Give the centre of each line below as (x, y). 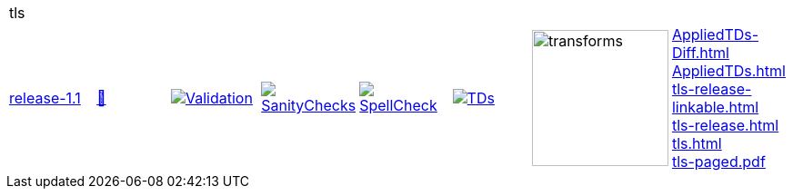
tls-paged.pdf (718, 162)
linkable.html (715, 107)
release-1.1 (45, 98)
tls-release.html (725, 125)
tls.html (697, 143)
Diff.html (700, 53)
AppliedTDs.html (728, 71)
